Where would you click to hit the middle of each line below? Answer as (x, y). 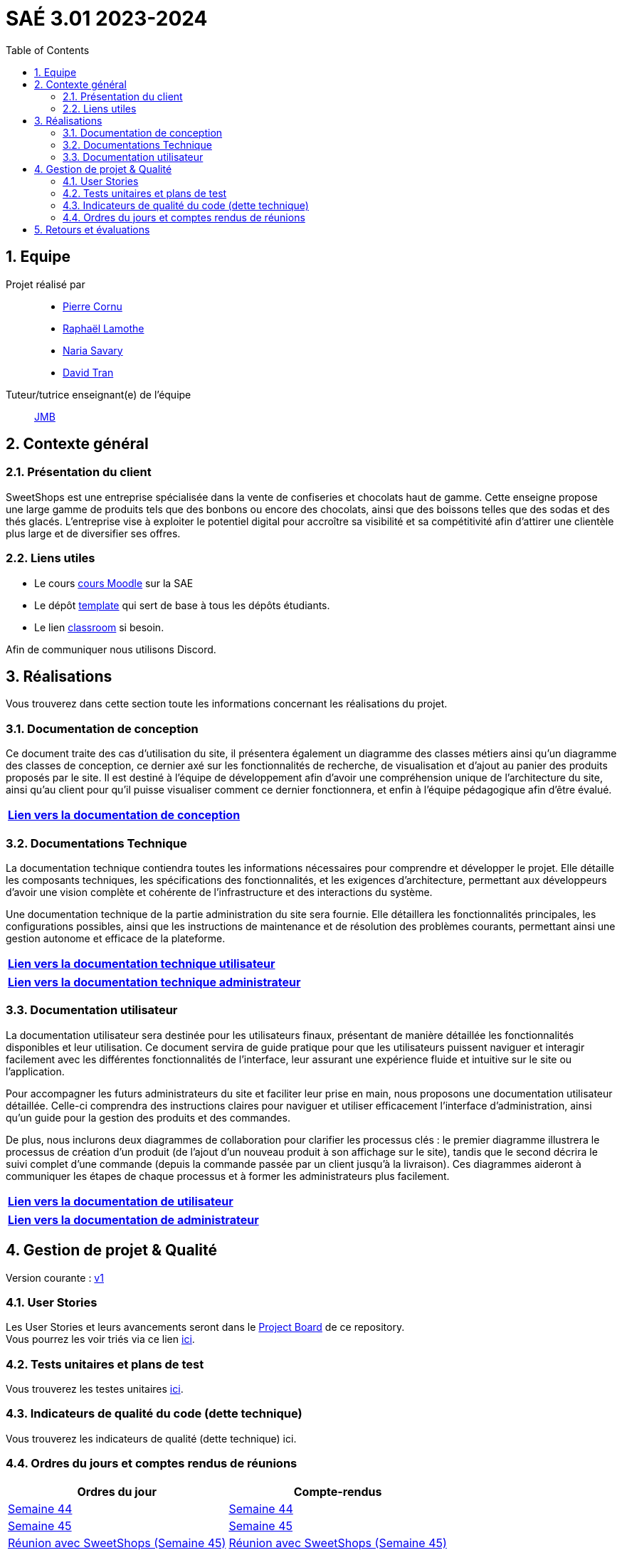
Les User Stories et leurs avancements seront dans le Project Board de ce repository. (205, 1327)
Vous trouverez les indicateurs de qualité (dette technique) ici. (151, 1438)
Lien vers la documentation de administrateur (133, 1219)
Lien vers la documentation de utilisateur (121, 1201)
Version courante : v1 (55, 1277)
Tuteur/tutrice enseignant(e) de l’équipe (99, 394)
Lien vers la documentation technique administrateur (154, 982)
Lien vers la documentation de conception (124, 815)
